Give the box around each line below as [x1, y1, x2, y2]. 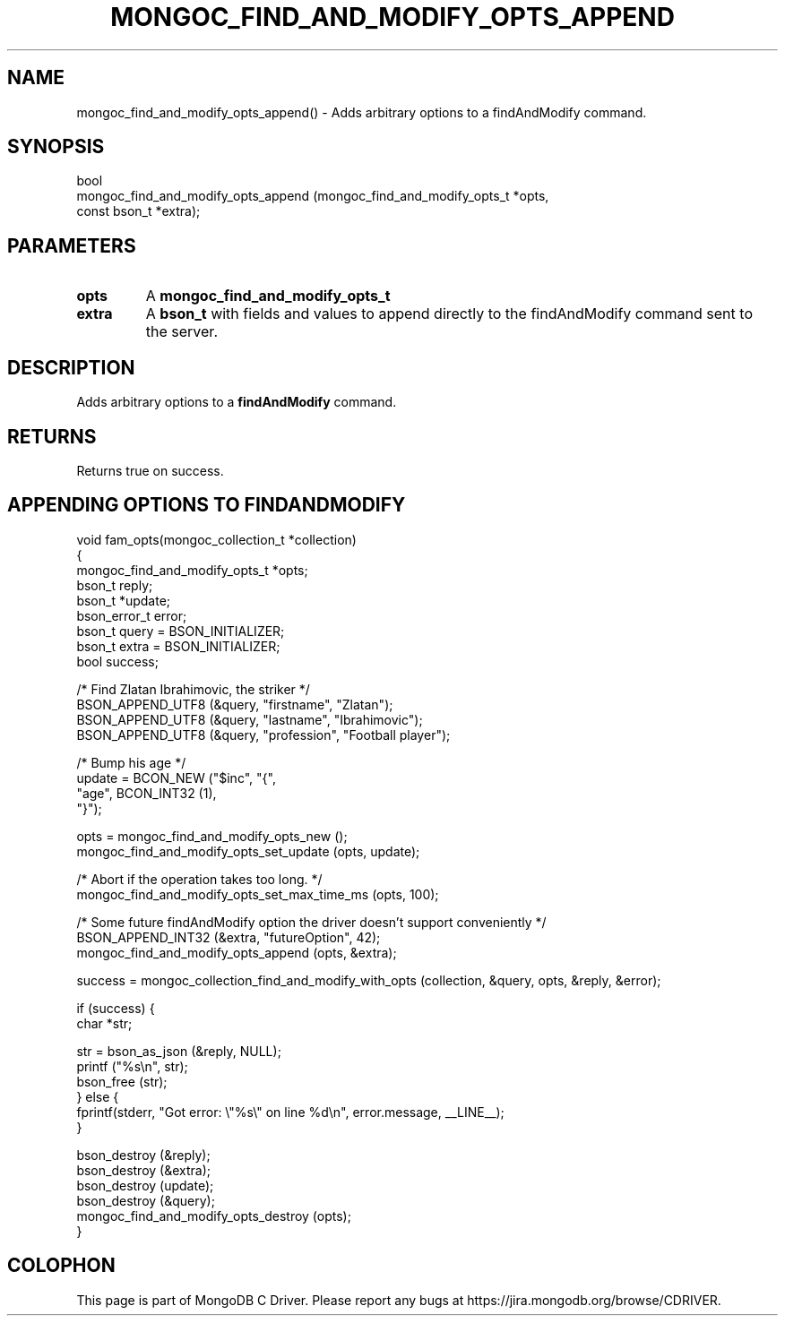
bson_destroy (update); [76, 1177, 214, 1193]
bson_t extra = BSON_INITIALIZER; [76, 638, 280, 654]
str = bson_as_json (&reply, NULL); [76, 1043, 281, 1059]
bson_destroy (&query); [76, 1192, 215, 1208]
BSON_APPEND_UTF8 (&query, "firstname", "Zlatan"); [76, 696, 393, 712]
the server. [145, 322, 218, 341]
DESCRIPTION [7, 356, 135, 379]
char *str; [76, 1015, 133, 1031]
